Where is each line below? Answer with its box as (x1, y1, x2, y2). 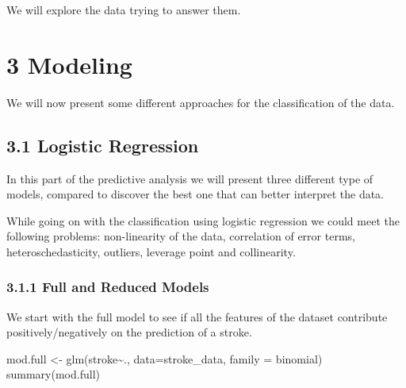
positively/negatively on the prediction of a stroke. (6, 324, 252, 340)
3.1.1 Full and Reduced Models (6, 277, 209, 297)
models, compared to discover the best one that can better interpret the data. (6, 186, 385, 202)
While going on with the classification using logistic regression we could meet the (6, 212, 400, 229)
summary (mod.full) (6, 366, 100, 382)
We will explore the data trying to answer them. (6, 2, 241, 17)
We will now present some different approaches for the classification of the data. (6, 94, 395, 110)
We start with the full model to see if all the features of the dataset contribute (6, 308, 388, 325)
